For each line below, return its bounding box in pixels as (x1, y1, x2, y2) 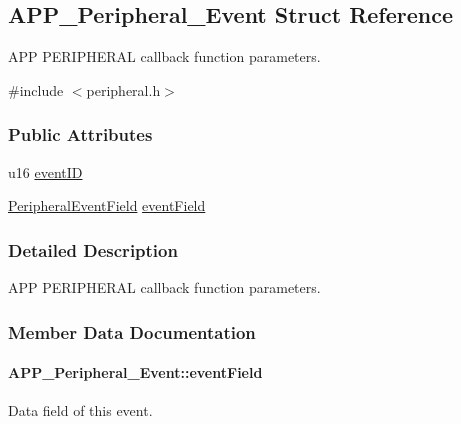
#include (8, 79, 64, 100)
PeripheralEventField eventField (8, 195, 206, 216)
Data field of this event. (8, 400, 153, 421)
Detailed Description (8, 237, 178, 262)
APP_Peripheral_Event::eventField (8, 362, 263, 383)
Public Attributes (8, 122, 153, 147)
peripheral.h (86, 79, 161, 100)
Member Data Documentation (8, 319, 256, 344)
